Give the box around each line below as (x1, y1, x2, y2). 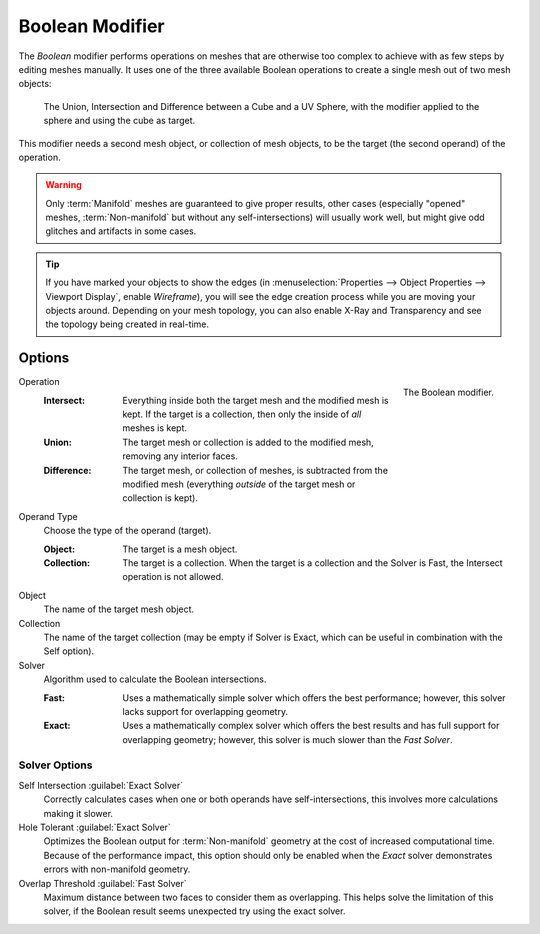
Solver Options (18, 758, 93, 772)
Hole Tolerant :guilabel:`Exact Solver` (18, 821, 172, 833)
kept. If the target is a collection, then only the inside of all (122, 408, 362, 420)
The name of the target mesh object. (43, 603, 195, 615)
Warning (45, 179, 82, 191)
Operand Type (18, 510, 79, 522)
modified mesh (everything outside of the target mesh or (122, 478, 356, 490)
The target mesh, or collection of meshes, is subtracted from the (122, 464, 389, 476)
